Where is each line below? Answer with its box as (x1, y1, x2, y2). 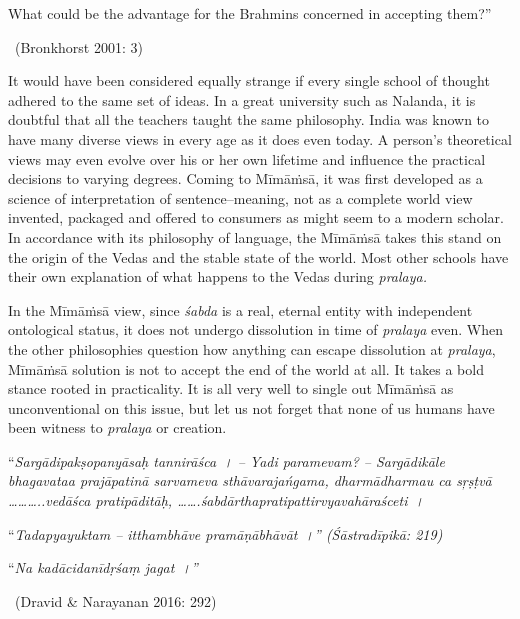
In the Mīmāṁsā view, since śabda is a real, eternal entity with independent (8, 299, 473, 320)
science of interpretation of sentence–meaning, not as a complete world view (8, 187, 473, 208)
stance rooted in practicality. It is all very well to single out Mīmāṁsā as (8, 378, 454, 399)
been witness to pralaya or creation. (8, 417, 227, 438)
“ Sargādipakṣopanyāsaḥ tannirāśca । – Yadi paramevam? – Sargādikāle (8, 450, 445, 471)
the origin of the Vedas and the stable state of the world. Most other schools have (8, 246, 509, 267)
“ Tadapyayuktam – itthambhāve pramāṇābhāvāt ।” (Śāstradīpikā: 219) (8, 523, 443, 544)
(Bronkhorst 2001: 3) (14, 36, 143, 57)
